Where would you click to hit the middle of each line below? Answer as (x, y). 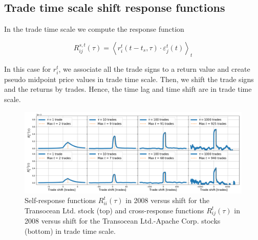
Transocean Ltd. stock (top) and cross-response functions (114, 210)
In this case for (28, 68)
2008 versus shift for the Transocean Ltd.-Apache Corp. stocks (123, 221)
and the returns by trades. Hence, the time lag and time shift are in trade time (128, 89)
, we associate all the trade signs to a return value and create (154, 68)
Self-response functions (60, 200)
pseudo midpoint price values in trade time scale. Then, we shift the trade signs (129, 79)
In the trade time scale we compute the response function (94, 29)
